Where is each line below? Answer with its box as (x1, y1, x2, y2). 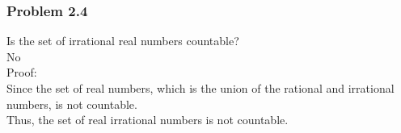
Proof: (6, 64, 37, 81)
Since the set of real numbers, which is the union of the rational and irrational (6, 80, 395, 96)
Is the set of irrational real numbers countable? (6, 32, 239, 49)
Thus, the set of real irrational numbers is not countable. (6, 111, 289, 128)
